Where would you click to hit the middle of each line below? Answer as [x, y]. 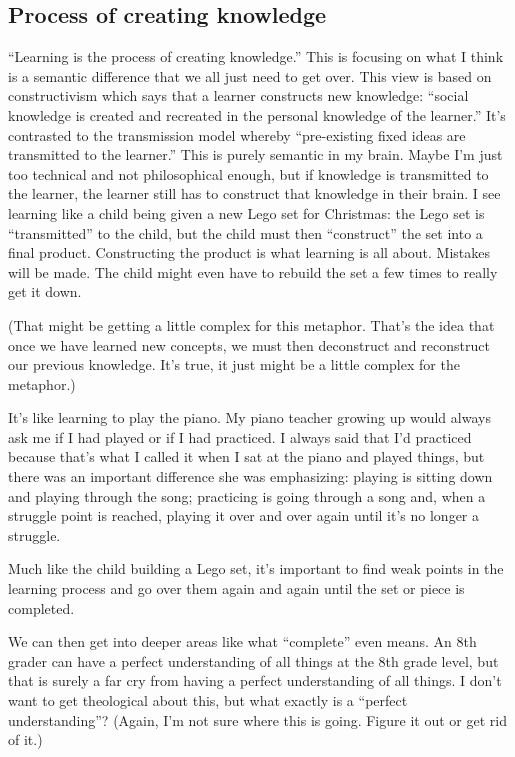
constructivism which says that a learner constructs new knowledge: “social [238, 95]
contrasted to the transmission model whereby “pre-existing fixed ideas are [237, 134]
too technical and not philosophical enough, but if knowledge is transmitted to [248, 173]
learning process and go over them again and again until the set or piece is [236, 588]
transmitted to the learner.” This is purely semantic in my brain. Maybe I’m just [255, 154]
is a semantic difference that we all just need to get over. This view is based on [250, 75]
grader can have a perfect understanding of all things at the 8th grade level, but [253, 660]
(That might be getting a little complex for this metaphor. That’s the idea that [251, 324]
